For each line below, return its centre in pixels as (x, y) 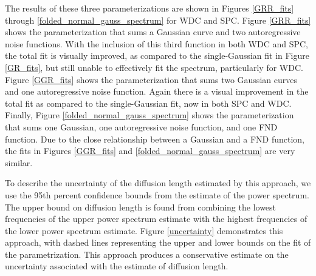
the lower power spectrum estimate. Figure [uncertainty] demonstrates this (144, 230)
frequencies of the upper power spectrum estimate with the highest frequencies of (156, 219)
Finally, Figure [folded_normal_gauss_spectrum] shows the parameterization (149, 115)
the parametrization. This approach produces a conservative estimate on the (147, 254)
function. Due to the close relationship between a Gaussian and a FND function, (155, 139)
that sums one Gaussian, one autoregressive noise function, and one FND (141, 126)
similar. (19, 162)
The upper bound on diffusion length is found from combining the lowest (141, 207)
